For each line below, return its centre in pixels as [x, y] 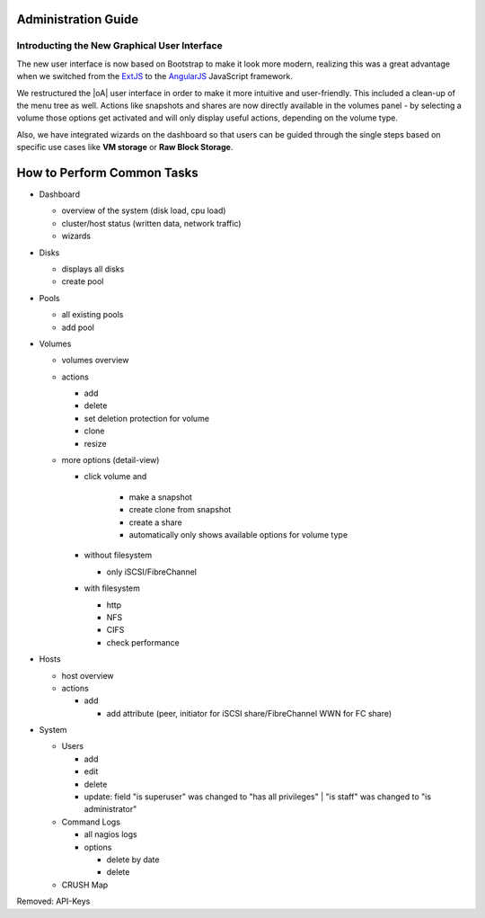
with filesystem [112, 588]
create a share [156, 522]
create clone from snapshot [180, 510]
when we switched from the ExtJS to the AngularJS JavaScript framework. [155, 76]
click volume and [115, 477]
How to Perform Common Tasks [108, 172]
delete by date [133, 860]
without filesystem [118, 555]
